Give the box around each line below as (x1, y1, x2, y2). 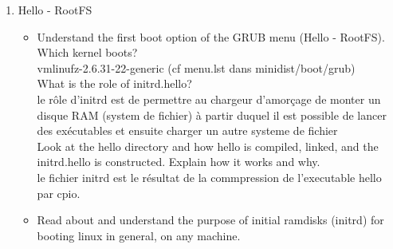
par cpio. (37, 184, 81, 201)
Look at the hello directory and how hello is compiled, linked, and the (37, 137, 379, 154)
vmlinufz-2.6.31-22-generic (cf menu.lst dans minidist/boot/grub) (37, 59, 356, 76)
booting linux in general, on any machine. (37, 227, 241, 243)
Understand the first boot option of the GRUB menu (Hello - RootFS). (37, 28, 385, 45)
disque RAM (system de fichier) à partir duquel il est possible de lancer (37, 106, 387, 123)
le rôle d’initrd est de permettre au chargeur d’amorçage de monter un (37, 90, 381, 107)
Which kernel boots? (37, 44, 138, 61)
